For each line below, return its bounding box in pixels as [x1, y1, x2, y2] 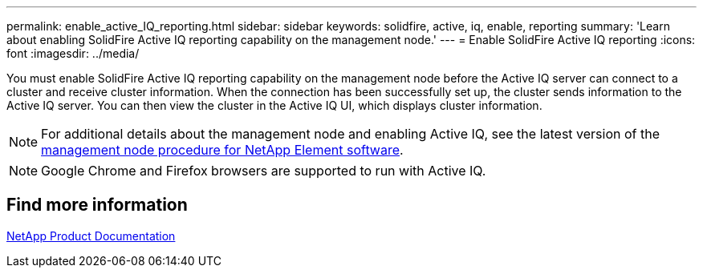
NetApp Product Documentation [6, 228, 176, 243]
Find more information [6, 195, 188, 216]
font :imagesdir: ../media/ [6, 46, 140, 60]
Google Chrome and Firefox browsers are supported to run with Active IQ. [41, 163, 486, 179]
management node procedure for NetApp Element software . [41, 142, 404, 158]
